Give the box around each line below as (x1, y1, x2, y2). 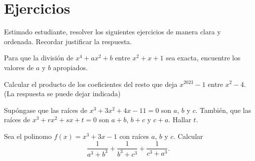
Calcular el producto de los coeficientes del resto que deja (4, 79, 178, 89)
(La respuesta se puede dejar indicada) (4, 88, 121, 99)
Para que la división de (4, 53, 73, 63)
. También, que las (195, 105, 252, 115)
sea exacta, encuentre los (166, 53, 241, 63)
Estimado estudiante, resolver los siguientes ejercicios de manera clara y (4, 27, 221, 37)
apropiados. (53, 62, 88, 72)
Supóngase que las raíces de (4, 105, 88, 115)
